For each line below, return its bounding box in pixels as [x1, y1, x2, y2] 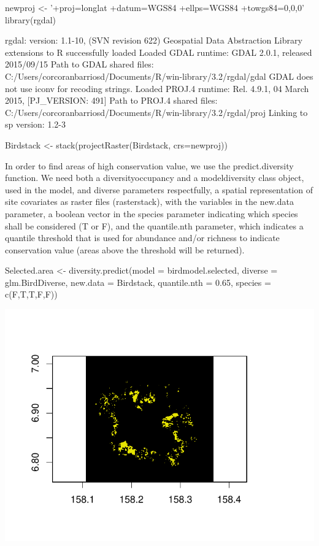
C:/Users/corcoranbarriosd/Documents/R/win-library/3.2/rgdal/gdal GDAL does [5, 69, 313, 82]
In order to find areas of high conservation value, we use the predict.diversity [5, 159, 294, 172]
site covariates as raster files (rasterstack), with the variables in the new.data [5, 195, 294, 208]
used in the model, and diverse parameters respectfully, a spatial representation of [5, 183, 313, 196]
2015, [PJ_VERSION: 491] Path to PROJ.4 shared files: [5, 94, 218, 107]
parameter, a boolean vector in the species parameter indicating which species [5, 207, 298, 220]
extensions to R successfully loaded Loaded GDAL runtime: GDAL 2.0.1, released [5, 45, 312, 58]
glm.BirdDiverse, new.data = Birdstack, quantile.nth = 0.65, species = [5, 275, 271, 288]
